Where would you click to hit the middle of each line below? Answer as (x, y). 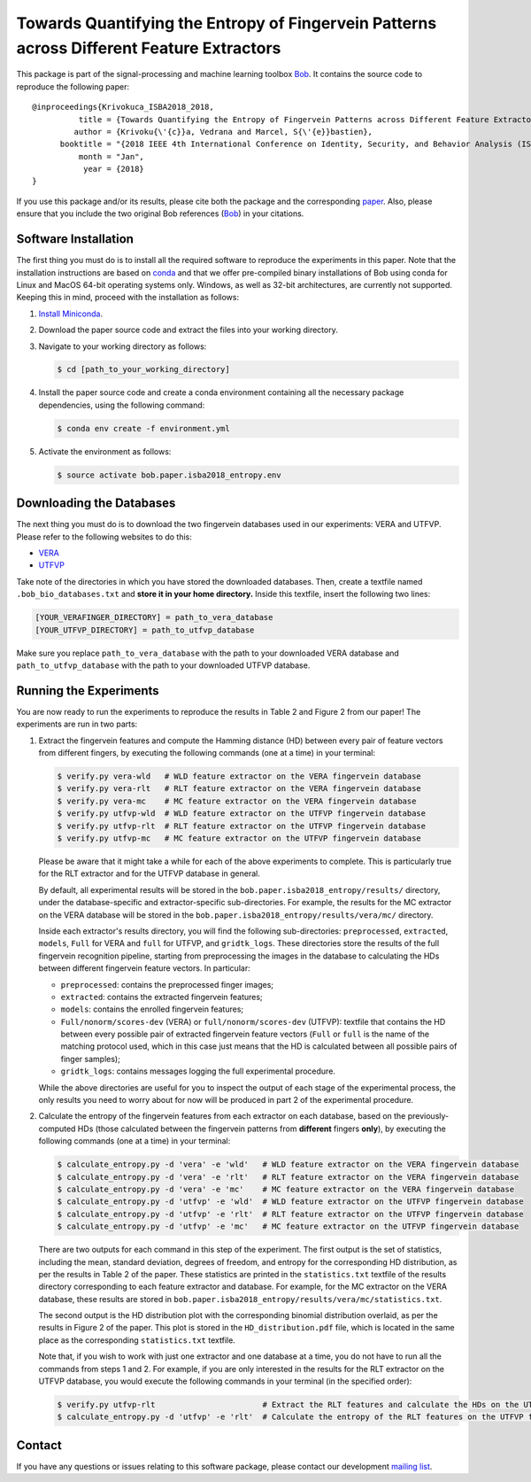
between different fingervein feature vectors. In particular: (145, 968)
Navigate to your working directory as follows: (123, 346)
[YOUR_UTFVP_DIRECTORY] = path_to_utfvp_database (145, 630)
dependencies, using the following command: (122, 405)
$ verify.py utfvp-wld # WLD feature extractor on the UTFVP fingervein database (242, 814)
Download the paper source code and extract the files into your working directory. (188, 330)
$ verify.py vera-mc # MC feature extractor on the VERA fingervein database (237, 801)
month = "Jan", (112, 156)
